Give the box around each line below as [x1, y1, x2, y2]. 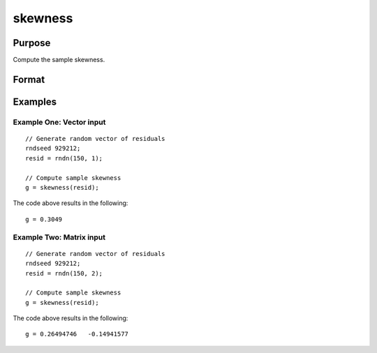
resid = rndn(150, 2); [25, 269, 103, 277]
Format [13, 73, 45, 85]
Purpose [13, 37, 51, 49]
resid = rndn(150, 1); [25, 154, 103, 162]
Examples [13, 96, 57, 107]
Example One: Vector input [13, 117, 106, 127]
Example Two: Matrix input [13, 232, 106, 242]
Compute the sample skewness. [13, 56, 105, 64]
